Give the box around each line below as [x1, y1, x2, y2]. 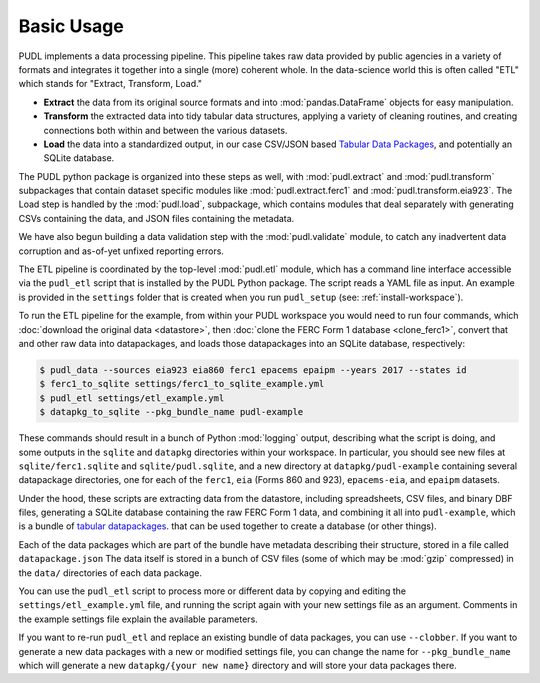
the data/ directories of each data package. [18, 566, 203, 579]
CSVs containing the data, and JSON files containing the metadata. [18, 212, 295, 224]
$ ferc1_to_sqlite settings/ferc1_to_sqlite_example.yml [39, 378, 325, 390]
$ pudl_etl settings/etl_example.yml [39, 392, 225, 404]
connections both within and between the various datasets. [43, 124, 288, 136]
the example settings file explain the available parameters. [18, 613, 259, 625]
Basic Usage [18, 15, 124, 37]
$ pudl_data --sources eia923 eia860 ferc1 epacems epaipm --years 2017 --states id [39, 364, 467, 375]
